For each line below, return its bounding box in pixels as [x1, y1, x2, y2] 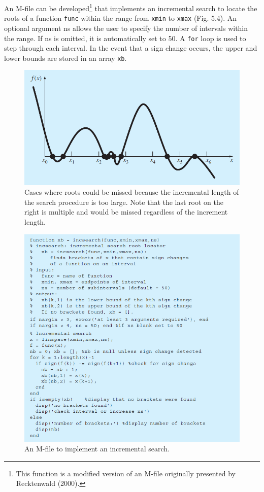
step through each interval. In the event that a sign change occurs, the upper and [4, 43, 257, 53]
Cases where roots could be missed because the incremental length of [24, 187, 239, 197]
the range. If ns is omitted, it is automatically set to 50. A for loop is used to [4, 32, 246, 43]
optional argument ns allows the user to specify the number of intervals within [4, 22, 248, 33]
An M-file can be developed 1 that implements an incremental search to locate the [4, 2, 257, 13]
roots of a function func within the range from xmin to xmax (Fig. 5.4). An [4, 13, 237, 23]
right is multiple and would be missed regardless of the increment [24, 206, 228, 217]
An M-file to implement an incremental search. [24, 443, 170, 454]
